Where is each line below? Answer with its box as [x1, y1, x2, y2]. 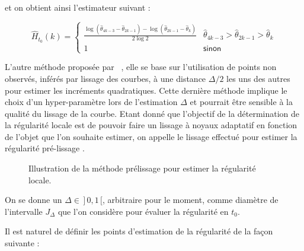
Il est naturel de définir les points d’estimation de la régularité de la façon [5, 225, 273, 237]
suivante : [5, 237, 40, 249]
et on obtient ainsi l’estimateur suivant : [5, 1, 151, 13]
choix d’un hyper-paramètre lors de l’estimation [5, 96, 178, 108]
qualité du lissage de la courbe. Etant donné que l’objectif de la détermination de [5, 107, 300, 119]
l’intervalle [5, 205, 43, 217]
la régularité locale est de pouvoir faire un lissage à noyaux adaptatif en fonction [5, 119, 297, 131]
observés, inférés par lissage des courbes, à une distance [5, 72, 206, 84]
